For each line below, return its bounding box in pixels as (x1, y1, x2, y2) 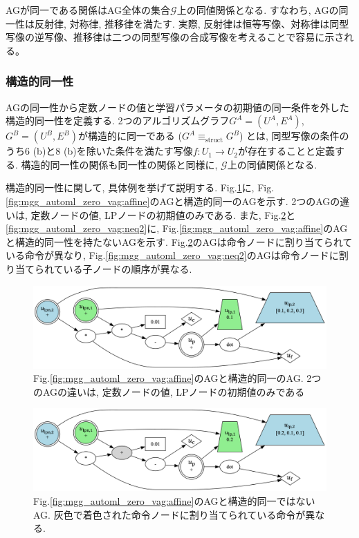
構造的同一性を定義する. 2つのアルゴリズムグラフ (6, 113, 230, 128)
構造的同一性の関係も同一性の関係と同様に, (21, 157, 218, 171)
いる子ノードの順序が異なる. (63, 261, 192, 276)
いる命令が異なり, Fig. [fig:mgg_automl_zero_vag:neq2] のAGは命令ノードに (6, 248, 339, 262)
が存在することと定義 (238, 144, 335, 158)
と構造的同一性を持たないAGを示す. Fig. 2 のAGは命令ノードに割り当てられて (6, 234, 353, 249)
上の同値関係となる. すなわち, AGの (176, 3, 339, 17)
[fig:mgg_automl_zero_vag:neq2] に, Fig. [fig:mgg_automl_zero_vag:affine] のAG (6, 221, 348, 236)
